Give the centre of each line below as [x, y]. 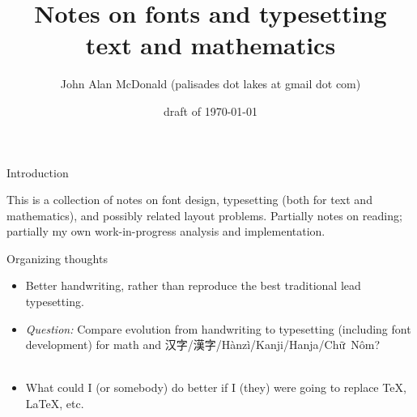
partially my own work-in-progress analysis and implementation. [166, 231]
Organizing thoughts [57, 258]
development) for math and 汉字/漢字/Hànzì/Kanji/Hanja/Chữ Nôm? [202, 345]
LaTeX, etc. [55, 404]
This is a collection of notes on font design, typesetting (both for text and [189, 200]
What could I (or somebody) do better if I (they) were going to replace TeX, [216, 387]
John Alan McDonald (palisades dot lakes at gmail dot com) [211, 84]
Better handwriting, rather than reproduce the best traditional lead [193, 285]
